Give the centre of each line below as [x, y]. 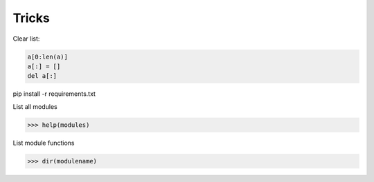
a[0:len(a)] [48, 57]
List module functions [44, 143]
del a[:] [42, 76]
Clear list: [26, 39]
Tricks [31, 18]
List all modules [35, 106]
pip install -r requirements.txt [54, 94]
